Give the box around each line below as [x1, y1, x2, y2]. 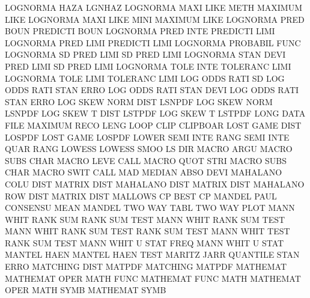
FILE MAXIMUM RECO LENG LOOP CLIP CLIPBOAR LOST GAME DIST [5, 118, 302, 131]
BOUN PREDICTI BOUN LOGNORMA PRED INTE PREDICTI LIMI [5, 25, 275, 37]
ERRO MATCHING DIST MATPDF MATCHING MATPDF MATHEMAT [5, 260, 287, 273]
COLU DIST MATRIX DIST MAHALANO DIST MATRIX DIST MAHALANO [5, 177, 305, 190]
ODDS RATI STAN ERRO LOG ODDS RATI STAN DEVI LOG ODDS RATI [5, 84, 299, 96]
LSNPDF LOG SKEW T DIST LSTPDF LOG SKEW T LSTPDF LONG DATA [5, 107, 306, 120]
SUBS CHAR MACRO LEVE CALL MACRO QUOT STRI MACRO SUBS [5, 154, 287, 166]
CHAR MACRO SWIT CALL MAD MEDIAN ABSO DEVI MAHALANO [5, 166, 282, 178]
